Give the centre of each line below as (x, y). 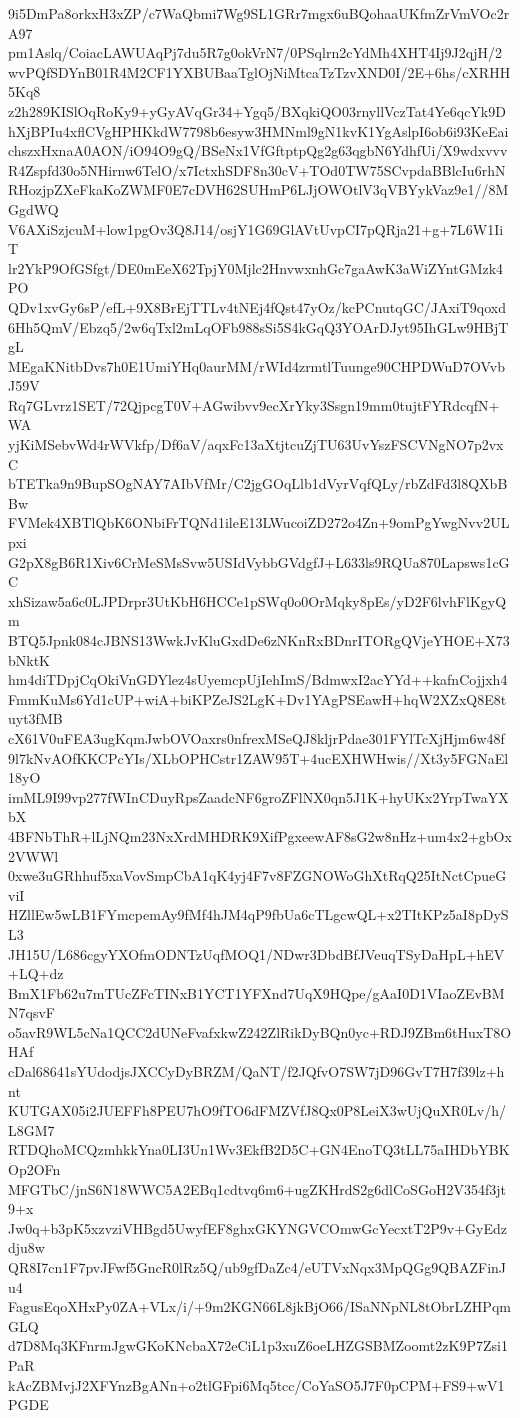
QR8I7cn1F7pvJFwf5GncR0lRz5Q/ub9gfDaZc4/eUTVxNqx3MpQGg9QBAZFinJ (257, 1267)
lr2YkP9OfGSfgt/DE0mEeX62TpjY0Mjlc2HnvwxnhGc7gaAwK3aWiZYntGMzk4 (256, 267)
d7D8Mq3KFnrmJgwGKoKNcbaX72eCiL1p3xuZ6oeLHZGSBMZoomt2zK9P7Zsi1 (258, 1345)
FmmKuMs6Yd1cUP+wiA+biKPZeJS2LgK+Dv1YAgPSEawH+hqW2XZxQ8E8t (257, 698)
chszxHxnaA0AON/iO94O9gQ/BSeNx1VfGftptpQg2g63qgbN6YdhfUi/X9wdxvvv (258, 150)
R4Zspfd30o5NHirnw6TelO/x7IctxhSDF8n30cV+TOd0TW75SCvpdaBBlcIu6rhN (257, 169)
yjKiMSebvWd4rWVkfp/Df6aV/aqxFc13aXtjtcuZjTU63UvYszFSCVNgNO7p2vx (256, 444)
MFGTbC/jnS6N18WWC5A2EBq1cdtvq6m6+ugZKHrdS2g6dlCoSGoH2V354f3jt (257, 1188)
